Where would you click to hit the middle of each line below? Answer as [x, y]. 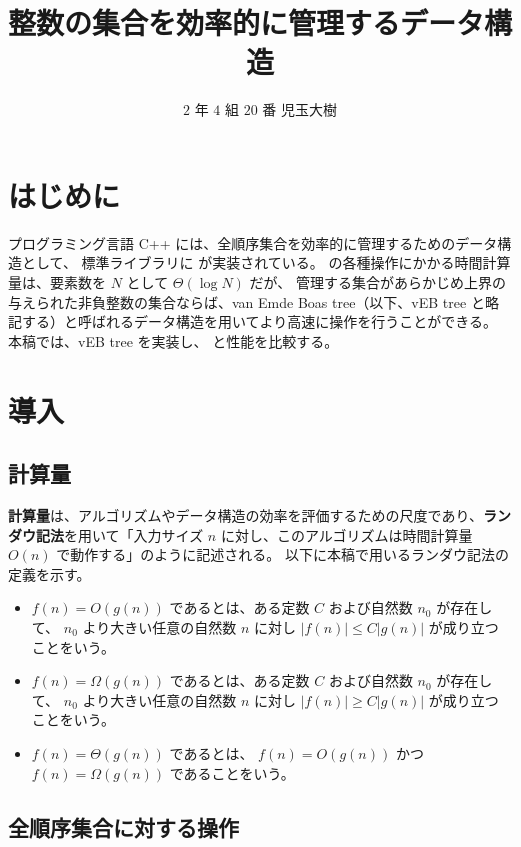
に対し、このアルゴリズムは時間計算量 [346, 534]
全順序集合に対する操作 [123, 826]
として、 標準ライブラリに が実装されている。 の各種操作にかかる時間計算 [266, 262]
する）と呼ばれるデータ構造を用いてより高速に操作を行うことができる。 [259, 321]
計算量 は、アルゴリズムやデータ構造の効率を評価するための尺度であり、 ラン [259, 514]
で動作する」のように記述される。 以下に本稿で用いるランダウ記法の [282, 554]
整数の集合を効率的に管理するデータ [246, 22]
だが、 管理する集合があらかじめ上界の [377, 282]
